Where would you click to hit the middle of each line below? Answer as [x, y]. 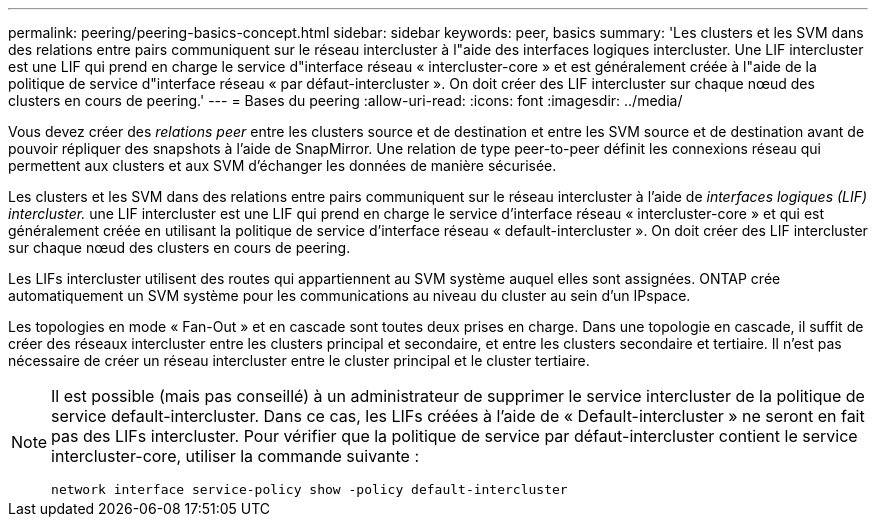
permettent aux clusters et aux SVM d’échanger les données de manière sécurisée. [282, 165]
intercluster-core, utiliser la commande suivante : [235, 456]
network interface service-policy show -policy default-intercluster [309, 489]
